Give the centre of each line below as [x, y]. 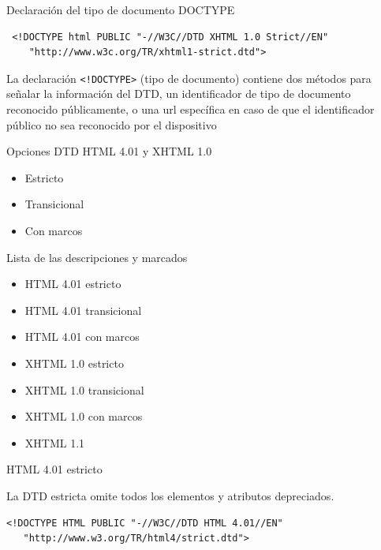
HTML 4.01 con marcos [82, 337]
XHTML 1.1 [55, 442]
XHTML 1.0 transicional [84, 389]
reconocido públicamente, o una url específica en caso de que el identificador [190, 109]
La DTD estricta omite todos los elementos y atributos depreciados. [170, 495]
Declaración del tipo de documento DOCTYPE [121, 9]
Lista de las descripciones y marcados [97, 257]
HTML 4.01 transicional [83, 310]
